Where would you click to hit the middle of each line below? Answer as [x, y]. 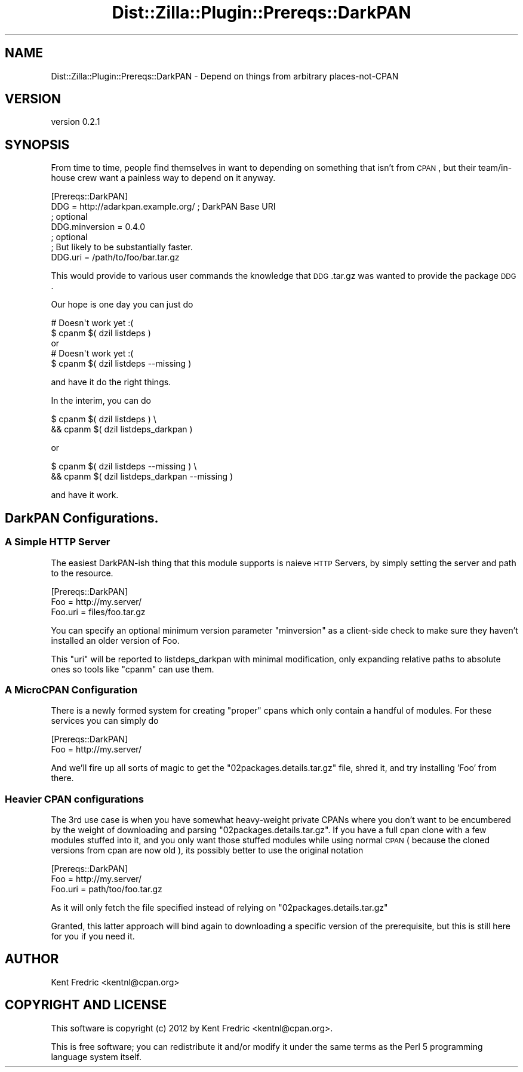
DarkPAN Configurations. [82, 518]
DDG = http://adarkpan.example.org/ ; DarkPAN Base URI [163, 207]
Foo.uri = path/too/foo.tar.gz [107, 889]
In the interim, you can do [101, 401]
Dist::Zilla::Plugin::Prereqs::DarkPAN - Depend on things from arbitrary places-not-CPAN [225, 76]
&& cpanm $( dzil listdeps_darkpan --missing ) [142, 477]
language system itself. [96, 1056]
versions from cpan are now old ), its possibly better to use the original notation [207, 850]
